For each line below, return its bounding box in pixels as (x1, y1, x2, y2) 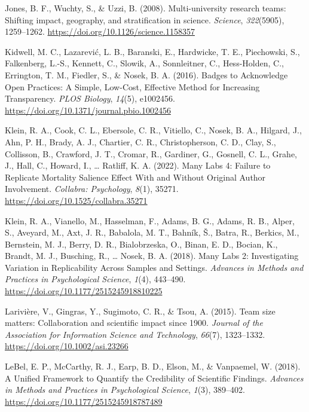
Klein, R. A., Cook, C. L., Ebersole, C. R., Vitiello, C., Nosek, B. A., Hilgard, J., (5, 124, 302, 136)
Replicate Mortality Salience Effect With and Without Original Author (5, 170, 266, 183)
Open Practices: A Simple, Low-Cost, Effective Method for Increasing (5, 80, 260, 93)
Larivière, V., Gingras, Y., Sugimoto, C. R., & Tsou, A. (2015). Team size (5, 304, 276, 317)
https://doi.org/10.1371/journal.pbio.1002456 (5, 103, 171, 116)
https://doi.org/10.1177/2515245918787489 (5, 395, 163, 407)
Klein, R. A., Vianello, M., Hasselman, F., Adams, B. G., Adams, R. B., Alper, (5, 214, 295, 227)
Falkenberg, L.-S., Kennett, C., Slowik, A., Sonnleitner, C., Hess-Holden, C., (5, 57, 284, 69)
